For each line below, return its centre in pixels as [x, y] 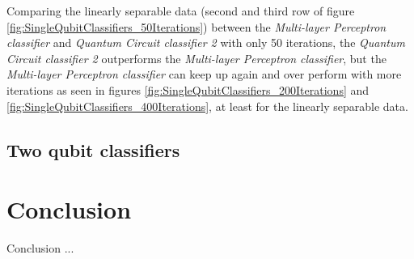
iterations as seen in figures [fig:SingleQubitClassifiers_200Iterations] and [188, 89]
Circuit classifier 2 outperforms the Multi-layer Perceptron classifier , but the [196, 58]
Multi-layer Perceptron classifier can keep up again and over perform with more [204, 74]
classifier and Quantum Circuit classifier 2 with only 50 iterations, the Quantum [206, 42]
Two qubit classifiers [93, 149]
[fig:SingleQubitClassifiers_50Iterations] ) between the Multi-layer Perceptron [196, 26]
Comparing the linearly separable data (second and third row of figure [181, 11]
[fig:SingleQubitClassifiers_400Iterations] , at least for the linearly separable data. [207, 106]
